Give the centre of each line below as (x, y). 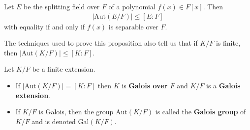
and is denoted (54, 121)
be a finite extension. (64, 69)
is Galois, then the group (76, 112)
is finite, (228, 43)
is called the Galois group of (201, 112)
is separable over (133, 26)
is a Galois (223, 85)
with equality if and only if (45, 26)
